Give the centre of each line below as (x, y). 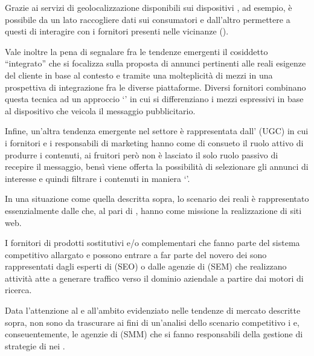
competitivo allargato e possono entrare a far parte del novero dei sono (136, 254)
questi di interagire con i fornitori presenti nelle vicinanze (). (117, 31)
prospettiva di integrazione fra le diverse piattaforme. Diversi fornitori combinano (155, 87)
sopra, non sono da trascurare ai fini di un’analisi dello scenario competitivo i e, (152, 322)
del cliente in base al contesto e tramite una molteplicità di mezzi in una (139, 75)
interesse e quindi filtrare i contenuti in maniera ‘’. (98, 178)
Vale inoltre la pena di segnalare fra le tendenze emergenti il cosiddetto (136, 51)
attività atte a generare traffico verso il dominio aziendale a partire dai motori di (154, 278)
